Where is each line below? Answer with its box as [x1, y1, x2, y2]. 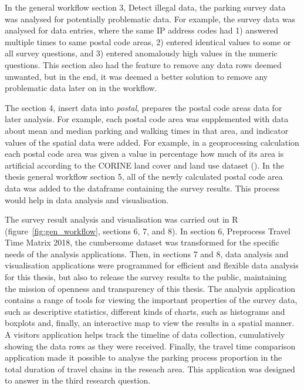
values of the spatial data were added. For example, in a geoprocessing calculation [5, 136, 299, 148]
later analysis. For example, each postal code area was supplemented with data [5, 113, 289, 125]
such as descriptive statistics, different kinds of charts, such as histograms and [5, 305, 285, 317]
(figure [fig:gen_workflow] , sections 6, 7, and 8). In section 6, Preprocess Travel [5, 224, 291, 237]
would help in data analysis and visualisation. [5, 193, 169, 206]
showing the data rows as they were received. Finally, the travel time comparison [5, 339, 296, 352]
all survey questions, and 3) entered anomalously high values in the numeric [5, 47, 278, 59]
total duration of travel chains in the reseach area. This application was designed [5, 362, 295, 375]
